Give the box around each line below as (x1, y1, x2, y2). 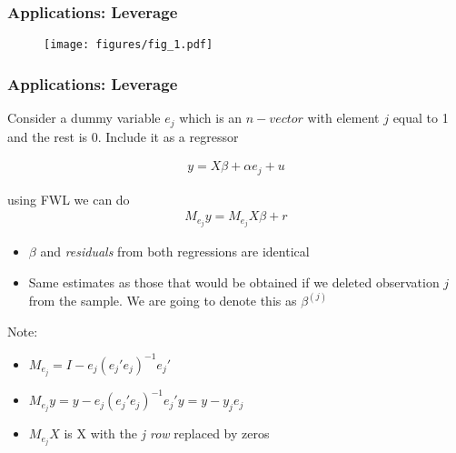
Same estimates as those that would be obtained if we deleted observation (28, 272, 440, 291)
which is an (179, 108, 243, 127)
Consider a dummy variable (7, 108, 161, 127)
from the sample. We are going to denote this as (28, 290, 297, 309)
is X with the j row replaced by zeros (64, 424, 270, 443)
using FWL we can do (7, 189, 130, 208)
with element (307, 108, 380, 127)
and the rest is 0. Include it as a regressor (7, 126, 239, 146)
